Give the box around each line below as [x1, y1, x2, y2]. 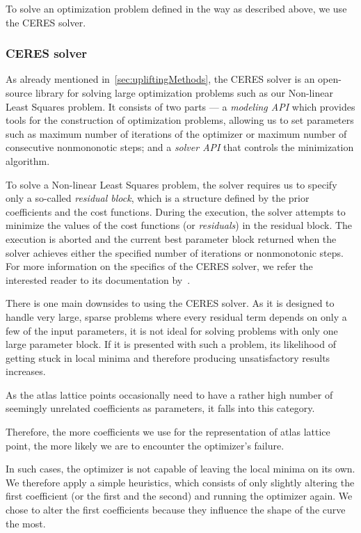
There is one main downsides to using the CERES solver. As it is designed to [6, 296, 335, 310]
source [6, 86, 33, 100]
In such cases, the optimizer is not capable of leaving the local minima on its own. [6, 461, 355, 476]
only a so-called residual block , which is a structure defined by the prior [6, 191, 310, 205]
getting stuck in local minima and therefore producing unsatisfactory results [6, 350, 330, 365]
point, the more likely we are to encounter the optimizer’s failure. [6, 438, 284, 452]
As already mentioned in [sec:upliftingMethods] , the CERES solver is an [6, 72, 315, 86]
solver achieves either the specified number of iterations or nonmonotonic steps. [6, 245, 344, 260]
